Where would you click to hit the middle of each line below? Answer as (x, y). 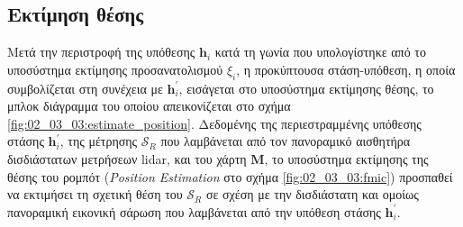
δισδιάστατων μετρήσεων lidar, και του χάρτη (127, 158)
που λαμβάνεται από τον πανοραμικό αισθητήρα (286, 141)
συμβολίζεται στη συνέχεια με (85, 88)
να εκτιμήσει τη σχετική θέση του (95, 194)
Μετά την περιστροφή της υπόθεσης (101, 52)
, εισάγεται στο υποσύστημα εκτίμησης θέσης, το (306, 88)
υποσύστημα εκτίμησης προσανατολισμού (115, 69)
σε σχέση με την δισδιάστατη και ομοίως (312, 194)
